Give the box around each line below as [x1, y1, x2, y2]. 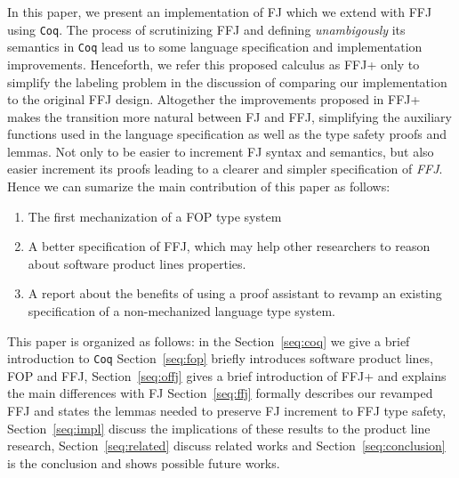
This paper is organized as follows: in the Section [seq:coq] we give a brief [7, 331, 410, 350]
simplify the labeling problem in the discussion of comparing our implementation [7, 72, 447, 91]
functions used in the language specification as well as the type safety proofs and [7, 125, 447, 143]
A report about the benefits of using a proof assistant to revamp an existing [28, 284, 442, 303]
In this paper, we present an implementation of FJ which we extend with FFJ [7, 3, 432, 20]
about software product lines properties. [28, 254, 246, 272]
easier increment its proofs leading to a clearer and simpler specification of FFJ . [7, 159, 443, 178]
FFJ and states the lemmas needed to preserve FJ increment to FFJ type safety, [7, 401, 447, 420]
